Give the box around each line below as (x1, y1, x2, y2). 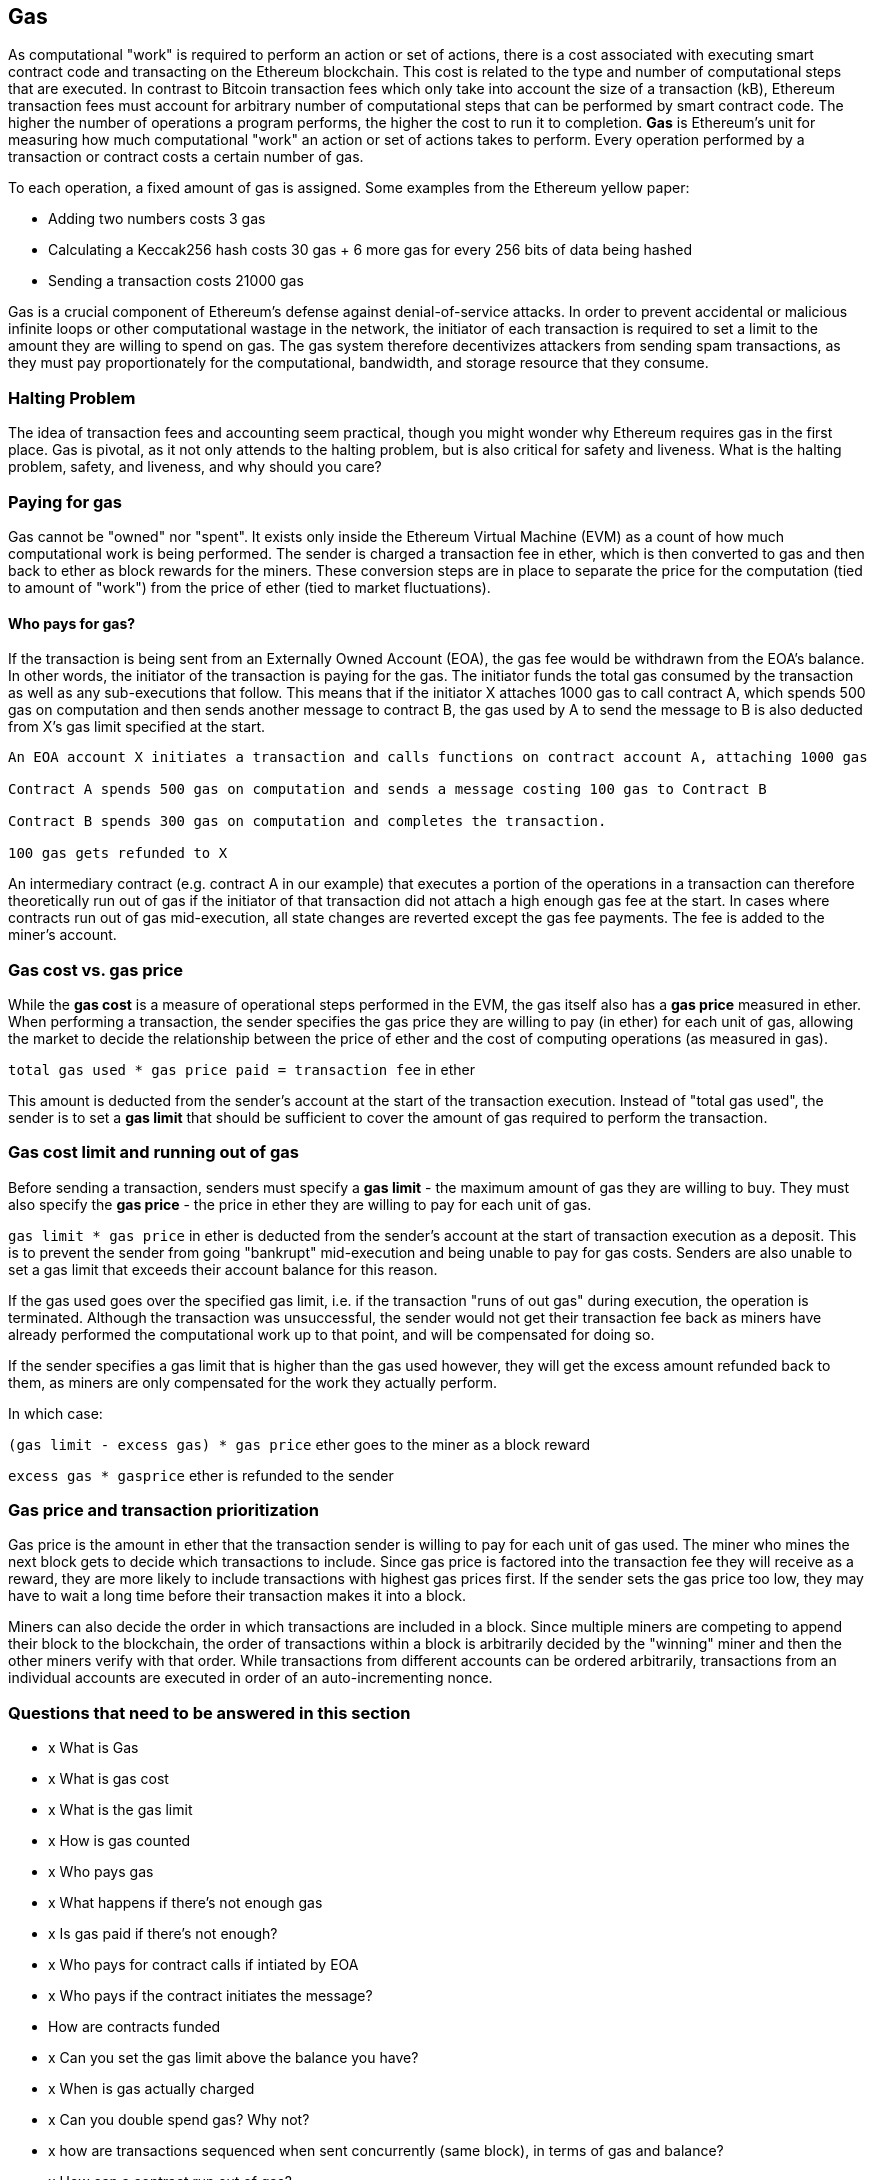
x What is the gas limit (48, 1801, 193, 1819)
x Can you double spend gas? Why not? (48, 2111, 310, 2129)
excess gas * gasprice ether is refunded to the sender (8, 1466, 394, 1484)
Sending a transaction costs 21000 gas (48, 272, 304, 290)
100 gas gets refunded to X (8, 845, 228, 862)
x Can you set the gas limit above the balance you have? (48, 2049, 419, 2067)
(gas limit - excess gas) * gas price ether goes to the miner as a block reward (8, 1435, 591, 1453)
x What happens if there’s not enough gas (48, 1894, 323, 1912)
